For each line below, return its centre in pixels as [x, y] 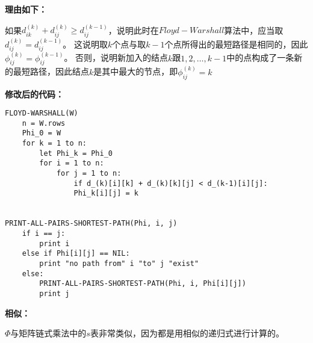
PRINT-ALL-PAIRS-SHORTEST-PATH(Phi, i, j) [91, 224]
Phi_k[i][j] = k [106, 193]
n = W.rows [44, 123]
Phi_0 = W [42, 133]
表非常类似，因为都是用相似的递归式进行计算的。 [187, 333]
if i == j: [44, 233]
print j [54, 293]
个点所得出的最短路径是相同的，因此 [236, 44]
